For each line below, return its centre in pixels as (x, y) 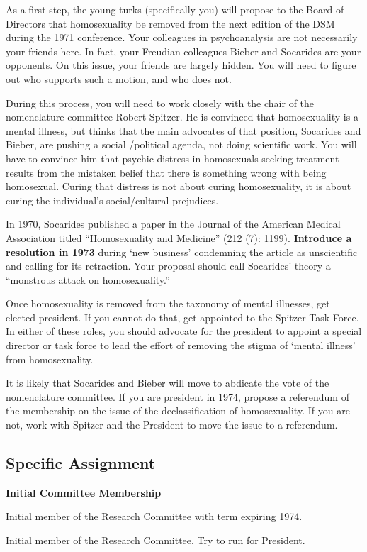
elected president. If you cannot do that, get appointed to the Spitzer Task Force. (182, 317)
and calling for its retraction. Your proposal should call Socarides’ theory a (168, 266)
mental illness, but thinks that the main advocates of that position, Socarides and (183, 130)
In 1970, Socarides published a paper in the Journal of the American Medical (173, 224)
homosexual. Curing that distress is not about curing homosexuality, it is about (179, 186)
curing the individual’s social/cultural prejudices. (112, 200)
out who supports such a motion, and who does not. (119, 78)
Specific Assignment (81, 463)
